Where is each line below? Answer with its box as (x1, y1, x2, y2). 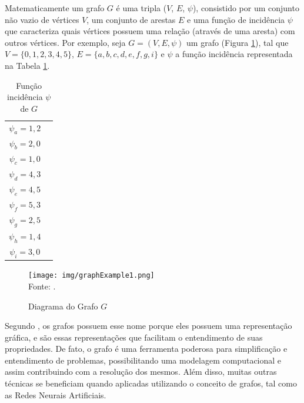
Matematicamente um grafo (5, 2, 105, 14)
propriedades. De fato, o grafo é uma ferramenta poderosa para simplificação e (5, 342, 288, 355)
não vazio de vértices (5, 13, 79, 25)
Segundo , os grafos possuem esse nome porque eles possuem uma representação (5, 319, 292, 332)
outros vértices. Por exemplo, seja (5, 36, 126, 48)
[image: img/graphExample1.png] (28, 271, 155, 280)
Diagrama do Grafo (28, 299, 98, 312)
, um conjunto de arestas (86, 13, 176, 25)
